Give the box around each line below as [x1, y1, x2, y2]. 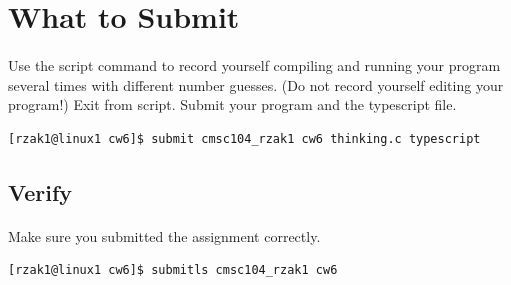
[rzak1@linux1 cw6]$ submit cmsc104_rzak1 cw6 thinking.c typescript [8, 131, 481, 146]
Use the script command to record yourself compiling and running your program [8, 54, 501, 75]
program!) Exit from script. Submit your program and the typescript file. [8, 94, 457, 115]
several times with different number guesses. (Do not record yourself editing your [8, 74, 504, 95]
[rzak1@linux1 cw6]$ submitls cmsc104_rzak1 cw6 [8, 263, 338, 278]
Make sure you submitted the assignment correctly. [8, 225, 321, 246]
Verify [8, 176, 73, 207]
